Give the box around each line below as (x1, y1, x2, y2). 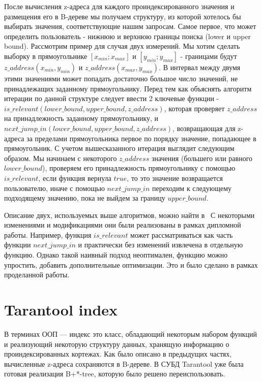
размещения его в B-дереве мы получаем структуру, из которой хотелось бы (4, 11, 241, 21)
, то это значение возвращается (127, 172, 223, 183)
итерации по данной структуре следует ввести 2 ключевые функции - (4, 93, 219, 104)
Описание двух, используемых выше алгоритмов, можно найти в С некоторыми (4, 209, 255, 220)
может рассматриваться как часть (130, 229, 233, 240)
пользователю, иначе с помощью (4, 182, 105, 193)
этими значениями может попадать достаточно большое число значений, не (4, 73, 238, 83)
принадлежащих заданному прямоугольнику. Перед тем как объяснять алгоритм (4, 83, 252, 93)
